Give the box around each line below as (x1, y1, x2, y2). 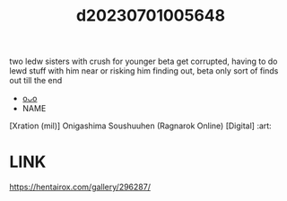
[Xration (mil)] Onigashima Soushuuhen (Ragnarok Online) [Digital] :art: (9, 120, 272, 131)
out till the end (9, 75, 63, 86)
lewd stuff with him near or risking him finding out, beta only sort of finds (9, 66, 279, 76)
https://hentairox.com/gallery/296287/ (9, 181, 151, 193)
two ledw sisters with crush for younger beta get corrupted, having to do (9, 56, 278, 67)
